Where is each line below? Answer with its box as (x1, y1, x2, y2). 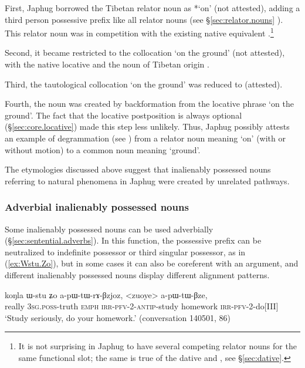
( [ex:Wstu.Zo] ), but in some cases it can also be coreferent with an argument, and (5, 257, 299, 269)
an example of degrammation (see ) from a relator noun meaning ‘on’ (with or (5, 132, 286, 144)
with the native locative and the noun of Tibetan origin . (5, 58, 209, 70)
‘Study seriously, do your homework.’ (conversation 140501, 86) (5, 311, 231, 323)
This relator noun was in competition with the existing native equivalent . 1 (5, 25, 274, 39)
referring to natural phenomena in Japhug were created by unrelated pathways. (5, 174, 290, 187)
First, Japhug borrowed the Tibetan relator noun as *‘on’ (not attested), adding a (5, 2, 300, 13)
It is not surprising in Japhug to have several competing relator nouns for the (18, 340, 297, 352)
